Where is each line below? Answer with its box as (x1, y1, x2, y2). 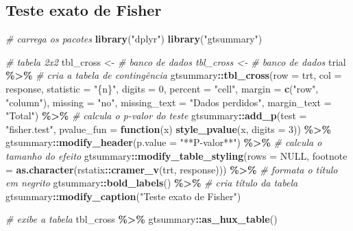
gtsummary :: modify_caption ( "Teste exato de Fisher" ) (5, 189, 241, 203)
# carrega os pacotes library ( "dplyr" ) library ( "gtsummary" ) (5, 32, 263, 46)
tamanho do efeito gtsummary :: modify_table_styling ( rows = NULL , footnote (5, 148, 348, 162)
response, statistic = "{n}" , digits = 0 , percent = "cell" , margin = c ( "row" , (5, 81, 319, 95)
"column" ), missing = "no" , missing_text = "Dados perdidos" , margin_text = (5, 95, 332, 109)
